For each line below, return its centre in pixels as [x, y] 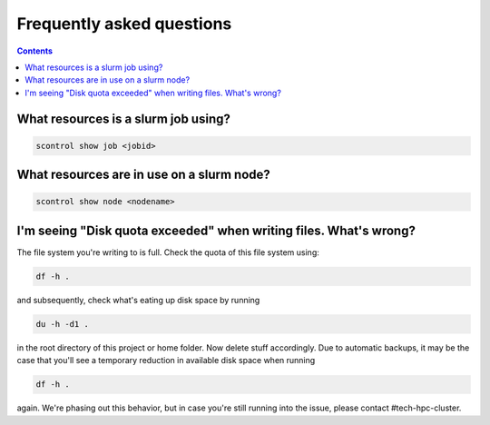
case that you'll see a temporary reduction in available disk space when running [166, 361]
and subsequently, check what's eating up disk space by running [138, 300]
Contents [35, 51]
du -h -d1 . [63, 324]
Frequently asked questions [124, 24]
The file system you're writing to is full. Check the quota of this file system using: [168, 252]
